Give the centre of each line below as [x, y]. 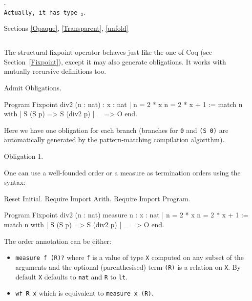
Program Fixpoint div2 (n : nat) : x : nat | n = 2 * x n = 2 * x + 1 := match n [123, 104]
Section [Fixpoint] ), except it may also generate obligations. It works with [115, 61]
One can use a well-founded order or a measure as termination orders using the [122, 172]
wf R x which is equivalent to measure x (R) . [84, 293]
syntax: [15, 182]
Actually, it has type [41, 12]
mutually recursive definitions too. [55, 71]
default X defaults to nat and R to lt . [71, 276]
